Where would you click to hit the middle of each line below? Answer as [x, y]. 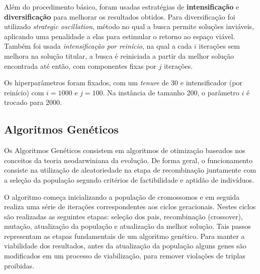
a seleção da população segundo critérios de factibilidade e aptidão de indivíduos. [129, 179]
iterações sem [219, 46]
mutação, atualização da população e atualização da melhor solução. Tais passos [127, 226]
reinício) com [24, 92]
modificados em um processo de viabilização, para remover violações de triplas [125, 256]
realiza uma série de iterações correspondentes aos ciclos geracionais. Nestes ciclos [130, 207]
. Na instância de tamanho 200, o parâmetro [171, 92]
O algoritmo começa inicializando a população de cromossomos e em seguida [122, 196]
